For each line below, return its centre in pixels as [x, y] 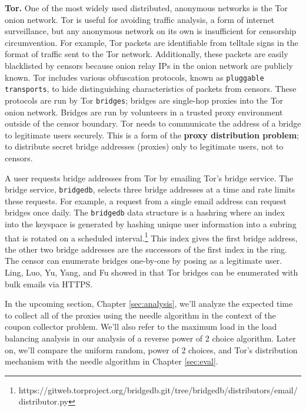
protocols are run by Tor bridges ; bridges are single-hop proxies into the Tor [144, 100]
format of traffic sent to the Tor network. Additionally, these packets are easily [147, 54]
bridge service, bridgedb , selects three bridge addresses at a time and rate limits [150, 189]
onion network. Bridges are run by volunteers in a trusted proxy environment [144, 112]
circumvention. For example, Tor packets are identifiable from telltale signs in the [152, 42]
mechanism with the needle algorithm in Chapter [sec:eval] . [112, 361]
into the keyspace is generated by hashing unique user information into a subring [151, 224]
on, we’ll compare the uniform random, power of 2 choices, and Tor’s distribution [151, 349]
